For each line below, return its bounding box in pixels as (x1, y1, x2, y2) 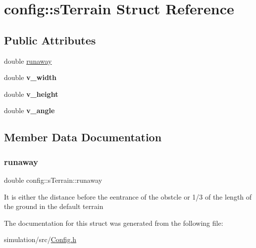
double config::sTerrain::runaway (4, 174, 102, 185)
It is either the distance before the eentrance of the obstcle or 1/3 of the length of (4, 191, 252, 202)
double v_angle (4, 105, 55, 116)
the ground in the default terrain (4, 201, 103, 211)
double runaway (4, 55, 52, 66)
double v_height (4, 88, 58, 99)
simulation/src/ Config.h (4, 234, 77, 245)
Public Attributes (4, 32, 96, 47)
